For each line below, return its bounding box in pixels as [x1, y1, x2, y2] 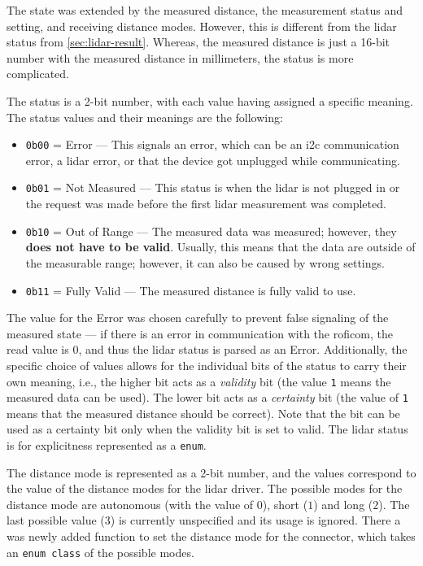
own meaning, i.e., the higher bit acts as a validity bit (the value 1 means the [7, 372, 391, 390]
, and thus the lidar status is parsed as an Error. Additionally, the [78, 341, 408, 358]
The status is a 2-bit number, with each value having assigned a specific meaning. [7, 92, 413, 109]
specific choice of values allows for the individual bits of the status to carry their [7, 356, 407, 373]
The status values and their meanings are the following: [7, 108, 283, 125]
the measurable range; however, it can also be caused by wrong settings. [25, 254, 385, 271]
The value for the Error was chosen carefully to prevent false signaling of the [7, 309, 389, 326]
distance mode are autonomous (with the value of [7, 495, 254, 512]
